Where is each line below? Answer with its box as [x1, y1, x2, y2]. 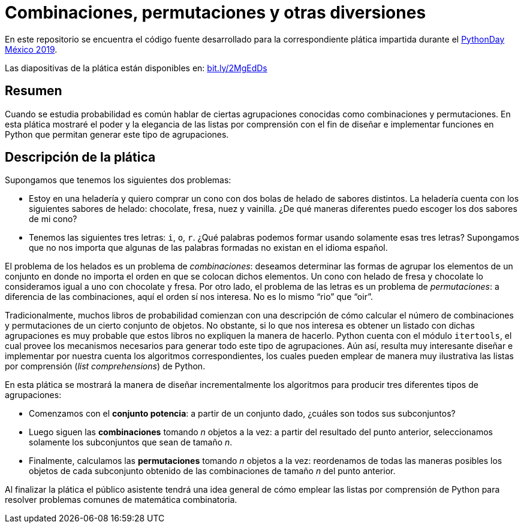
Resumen [5, 83, 62, 99]
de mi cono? [29, 214, 77, 224]
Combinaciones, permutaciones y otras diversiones [5, 2, 426, 23]
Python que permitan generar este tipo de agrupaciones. [5, 129, 229, 139]
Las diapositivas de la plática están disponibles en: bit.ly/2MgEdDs [5, 62, 267, 73]
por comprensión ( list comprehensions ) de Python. [5, 361, 206, 372]
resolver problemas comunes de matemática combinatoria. [5, 494, 237, 505]
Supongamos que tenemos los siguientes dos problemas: [5, 175, 231, 186]
